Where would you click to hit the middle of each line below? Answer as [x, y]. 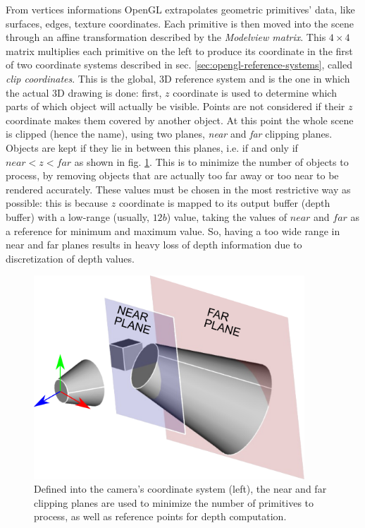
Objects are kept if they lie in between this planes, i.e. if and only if [152, 147]
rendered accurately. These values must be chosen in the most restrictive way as [178, 189]
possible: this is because [57, 203]
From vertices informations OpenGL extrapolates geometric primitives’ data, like [180, 9]
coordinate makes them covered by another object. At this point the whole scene [180, 120]
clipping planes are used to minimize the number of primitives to [174, 502]
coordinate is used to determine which [255, 92]
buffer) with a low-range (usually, [78, 216]
